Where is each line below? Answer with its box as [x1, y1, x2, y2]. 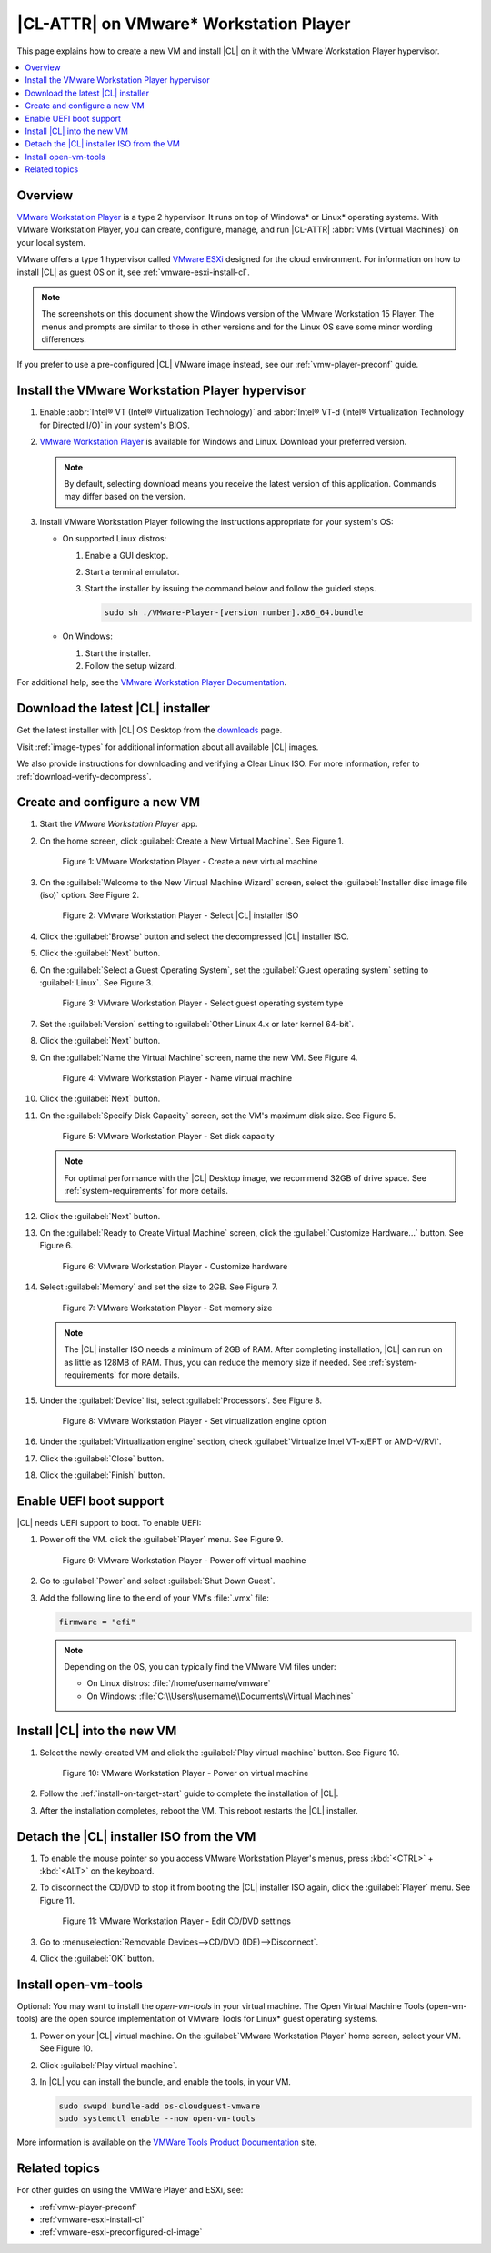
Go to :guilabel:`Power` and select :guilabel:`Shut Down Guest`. [39, 1575, 276, 1587]
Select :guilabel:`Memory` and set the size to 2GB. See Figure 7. [39, 1281, 278, 1292]
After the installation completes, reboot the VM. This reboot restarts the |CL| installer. [39, 1804, 358, 1815]
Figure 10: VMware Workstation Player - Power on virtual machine [62, 1768, 309, 1778]
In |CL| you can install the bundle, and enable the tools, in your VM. [39, 2076, 291, 2087]
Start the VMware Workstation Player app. [39, 819, 198, 830]
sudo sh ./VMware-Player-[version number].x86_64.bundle [104, 608, 364, 618]
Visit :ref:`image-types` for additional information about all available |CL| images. [16, 742, 319, 753]
